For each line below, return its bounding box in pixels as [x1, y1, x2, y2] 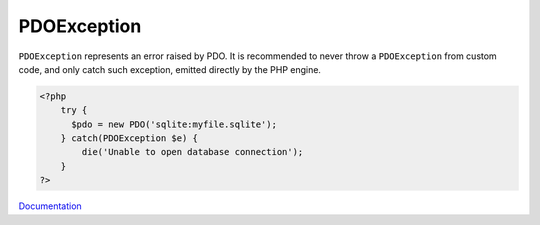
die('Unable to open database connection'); [81, 146, 304, 158]
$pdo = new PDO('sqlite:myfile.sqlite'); [71, 118, 277, 130]
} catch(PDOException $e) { [60, 133, 199, 144]
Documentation [18, 200, 82, 212]
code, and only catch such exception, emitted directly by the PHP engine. [18, 63, 322, 75]
